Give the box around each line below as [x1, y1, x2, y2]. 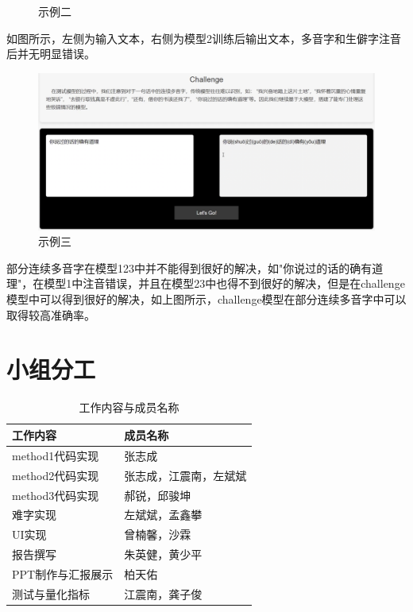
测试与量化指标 [12, 585, 90, 602]
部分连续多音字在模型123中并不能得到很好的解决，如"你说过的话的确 [6, 259, 361, 276]
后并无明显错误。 [6, 45, 95, 62]
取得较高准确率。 [6, 306, 95, 323]
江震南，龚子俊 [124, 585, 203, 602]
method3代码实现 [12, 486, 99, 503]
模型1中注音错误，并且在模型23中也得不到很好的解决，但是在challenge [44, 275, 405, 292]
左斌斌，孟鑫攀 [124, 506, 203, 523]
